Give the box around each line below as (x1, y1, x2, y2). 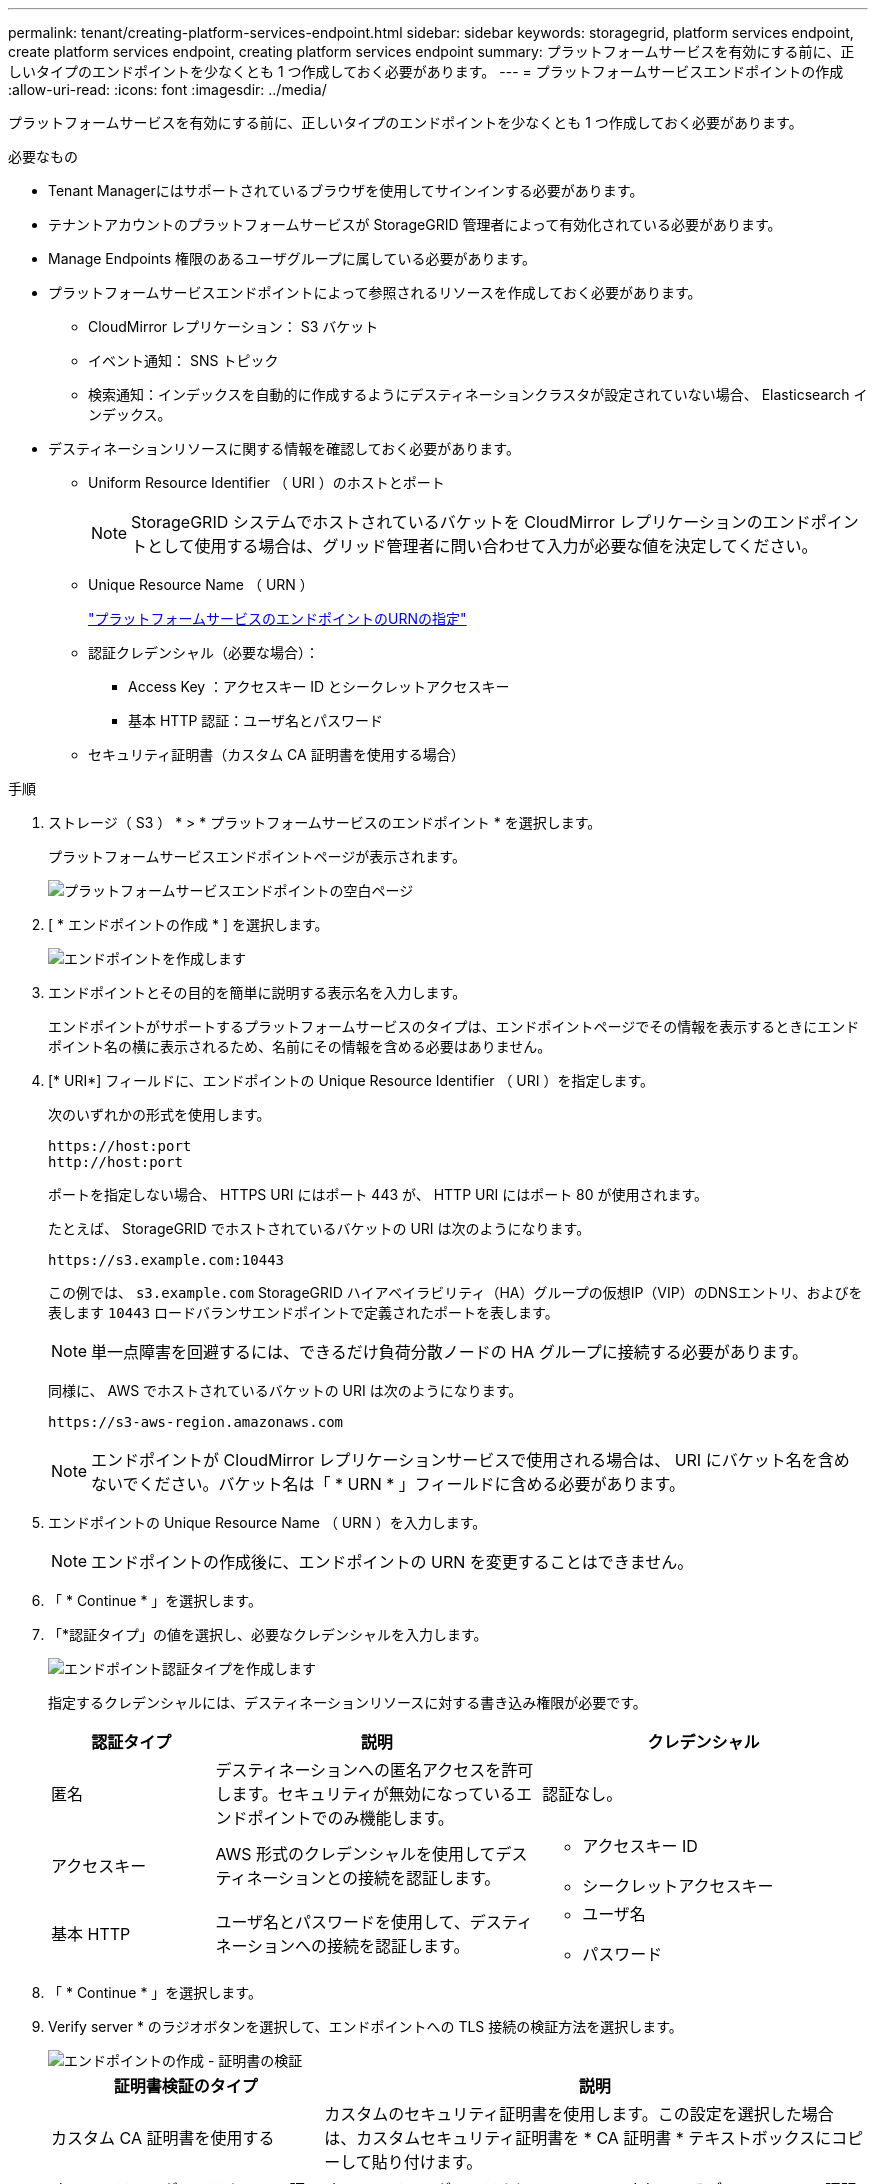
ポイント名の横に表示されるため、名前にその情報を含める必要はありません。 (48, 1038, 552, 1055)
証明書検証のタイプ (113, 2076, 258, 2096)
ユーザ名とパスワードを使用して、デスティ (215, 1912, 533, 1932)
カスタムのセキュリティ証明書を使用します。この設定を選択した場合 (324, 2104, 834, 2124)
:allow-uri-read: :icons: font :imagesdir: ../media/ (8, 81, 327, 98)
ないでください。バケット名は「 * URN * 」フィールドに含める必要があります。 (91, 1474, 685, 1494)
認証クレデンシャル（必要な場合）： (88, 644, 319, 661)
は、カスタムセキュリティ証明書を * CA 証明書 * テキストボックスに (324, 2128, 832, 2148)
